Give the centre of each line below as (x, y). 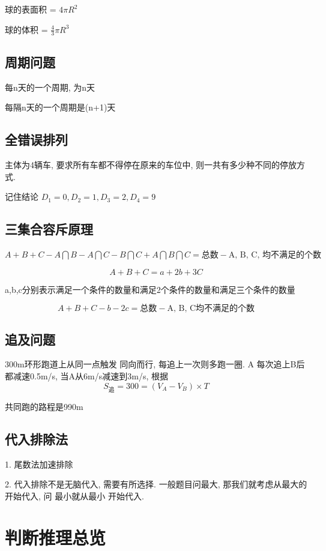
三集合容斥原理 (49, 229)
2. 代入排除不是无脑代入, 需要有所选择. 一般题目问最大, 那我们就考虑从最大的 (156, 484)
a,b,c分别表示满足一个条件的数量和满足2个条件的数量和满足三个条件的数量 (150, 289)
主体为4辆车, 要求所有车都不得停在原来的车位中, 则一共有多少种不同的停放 (151, 165)
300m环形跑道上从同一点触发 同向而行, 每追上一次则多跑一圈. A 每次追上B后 (155, 364)
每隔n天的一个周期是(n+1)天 (60, 107)
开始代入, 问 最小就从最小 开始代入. (74, 495)
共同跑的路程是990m (44, 406)
